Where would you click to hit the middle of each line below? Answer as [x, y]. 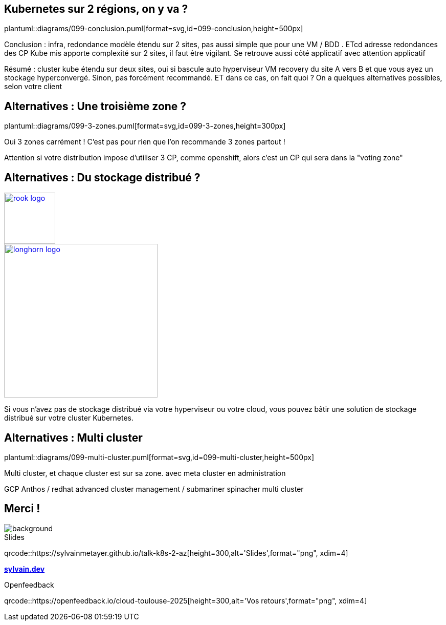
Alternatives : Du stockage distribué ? [102, 177]
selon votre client [33, 87]
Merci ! [22, 509]
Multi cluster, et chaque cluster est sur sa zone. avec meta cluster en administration [145, 473]
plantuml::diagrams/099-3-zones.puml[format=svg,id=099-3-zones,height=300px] [145, 126]
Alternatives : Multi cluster [73, 437]
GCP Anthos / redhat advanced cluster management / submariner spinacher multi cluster [154, 489]
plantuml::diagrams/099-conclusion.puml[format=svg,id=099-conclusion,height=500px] [154, 29]
